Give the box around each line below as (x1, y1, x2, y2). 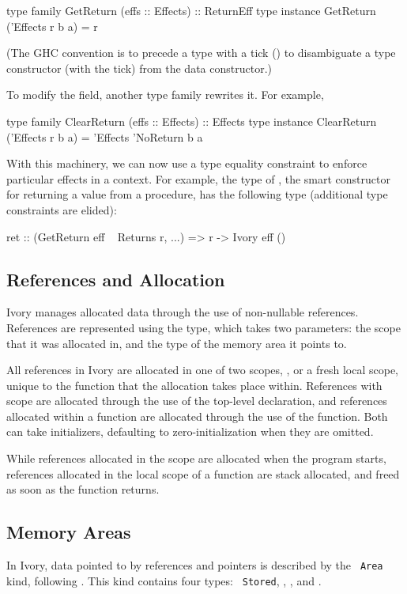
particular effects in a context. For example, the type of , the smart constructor (6, 170, 390, 187)
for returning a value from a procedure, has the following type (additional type (6, 186, 388, 202)
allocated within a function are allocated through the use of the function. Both (6, 407, 388, 424)
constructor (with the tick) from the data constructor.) (6, 59, 272, 76)
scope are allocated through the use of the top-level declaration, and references (6, 392, 387, 409)
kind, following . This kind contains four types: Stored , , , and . (6, 572, 322, 588)
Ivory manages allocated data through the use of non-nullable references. (6, 304, 359, 320)
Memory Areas (6, 520, 131, 544)
